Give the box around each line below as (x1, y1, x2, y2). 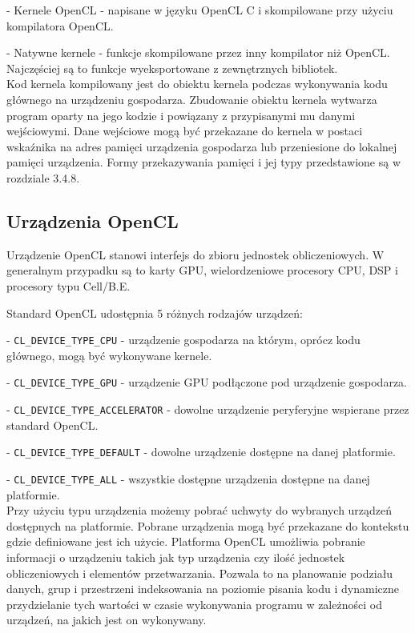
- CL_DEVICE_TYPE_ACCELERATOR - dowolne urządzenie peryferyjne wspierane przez (6, 401, 409, 418)
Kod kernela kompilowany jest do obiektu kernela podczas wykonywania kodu (6, 75, 388, 92)
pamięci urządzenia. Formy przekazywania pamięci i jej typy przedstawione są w (6, 154, 401, 170)
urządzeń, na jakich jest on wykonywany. (6, 611, 207, 628)
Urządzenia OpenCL (6, 208, 179, 233)
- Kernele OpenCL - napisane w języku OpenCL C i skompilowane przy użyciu (6, 2, 393, 18)
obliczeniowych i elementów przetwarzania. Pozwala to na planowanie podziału (6, 564, 393, 581)
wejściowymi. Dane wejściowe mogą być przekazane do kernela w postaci (6, 122, 363, 139)
